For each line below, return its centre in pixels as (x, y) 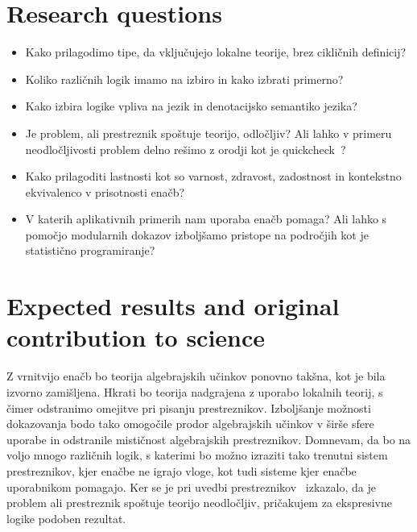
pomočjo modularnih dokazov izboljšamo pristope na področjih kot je (197, 234)
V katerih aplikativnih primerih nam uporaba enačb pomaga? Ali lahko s (206, 219)
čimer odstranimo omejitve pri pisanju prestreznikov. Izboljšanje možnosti (189, 407)
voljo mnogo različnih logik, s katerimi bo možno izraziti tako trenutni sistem (197, 455)
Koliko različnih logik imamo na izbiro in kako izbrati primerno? (184, 79)
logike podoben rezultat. (66, 518)
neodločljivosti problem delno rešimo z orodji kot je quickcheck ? (186, 149)
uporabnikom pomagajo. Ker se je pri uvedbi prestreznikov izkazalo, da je (191, 486)
